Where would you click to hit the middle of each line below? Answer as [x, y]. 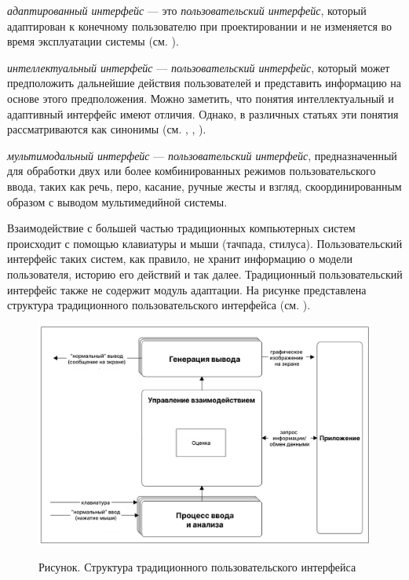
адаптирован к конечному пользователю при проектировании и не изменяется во [200, 26]
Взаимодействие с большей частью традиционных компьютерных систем [181, 228]
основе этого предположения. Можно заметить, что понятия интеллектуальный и [201, 98]
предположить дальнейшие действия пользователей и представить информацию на [204, 83]
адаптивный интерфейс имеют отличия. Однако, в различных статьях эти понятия [203, 113]
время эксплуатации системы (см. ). [93, 41]
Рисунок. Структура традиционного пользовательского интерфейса [197, 567]
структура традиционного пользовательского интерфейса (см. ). [159, 305]
